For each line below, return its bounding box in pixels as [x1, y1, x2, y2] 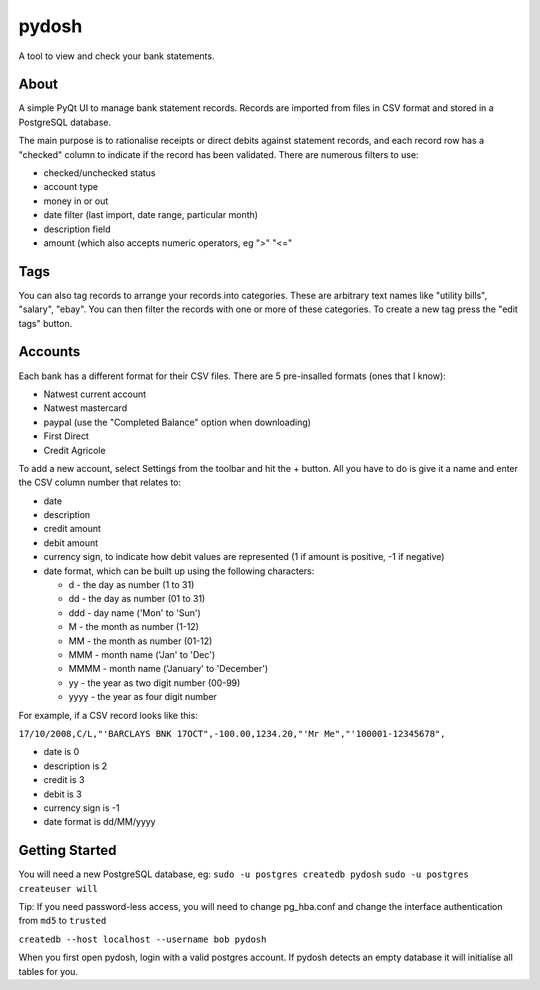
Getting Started [18, 842, 117, 859]
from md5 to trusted [18, 915, 107, 927]
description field [43, 223, 111, 235]
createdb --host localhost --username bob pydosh [18, 933, 267, 945]
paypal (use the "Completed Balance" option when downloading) [43, 416, 312, 428]
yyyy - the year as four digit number [68, 691, 217, 703]
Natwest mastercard [43, 402, 128, 414]
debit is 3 [43, 788, 82, 800]
